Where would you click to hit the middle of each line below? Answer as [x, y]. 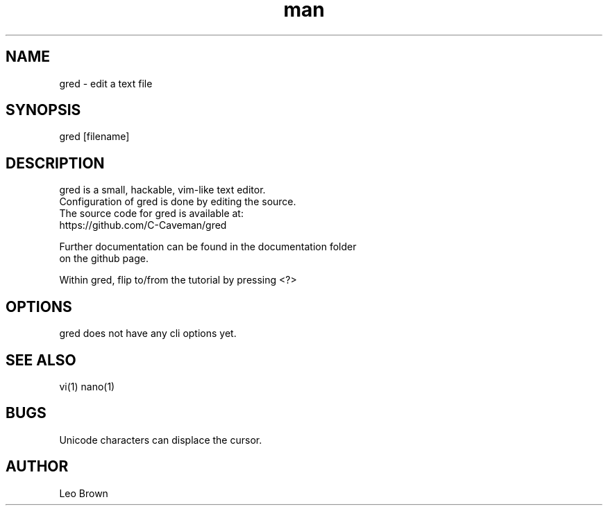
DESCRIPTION [55, 163]
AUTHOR [37, 467]
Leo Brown [84, 493]
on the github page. [104, 259]
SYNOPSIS [43, 110]
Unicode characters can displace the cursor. [161, 440]
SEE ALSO [41, 360]
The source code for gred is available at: [151, 214]
